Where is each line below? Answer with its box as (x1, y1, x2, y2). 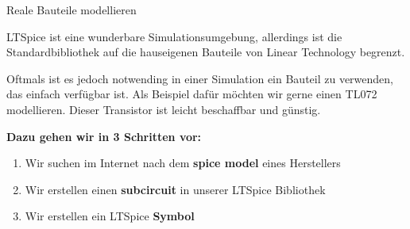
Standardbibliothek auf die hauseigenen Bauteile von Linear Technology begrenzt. (6, 44, 405, 60)
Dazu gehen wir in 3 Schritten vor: (6, 128, 202, 144)
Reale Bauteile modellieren (6, 2, 137, 17)
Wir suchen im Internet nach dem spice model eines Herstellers (25, 155, 341, 171)
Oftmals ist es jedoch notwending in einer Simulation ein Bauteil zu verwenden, (6, 70, 394, 86)
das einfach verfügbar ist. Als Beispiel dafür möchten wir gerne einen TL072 (6, 86, 377, 102)
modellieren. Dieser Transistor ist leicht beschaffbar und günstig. (6, 101, 321, 117)
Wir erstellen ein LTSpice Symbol (25, 208, 195, 224)
